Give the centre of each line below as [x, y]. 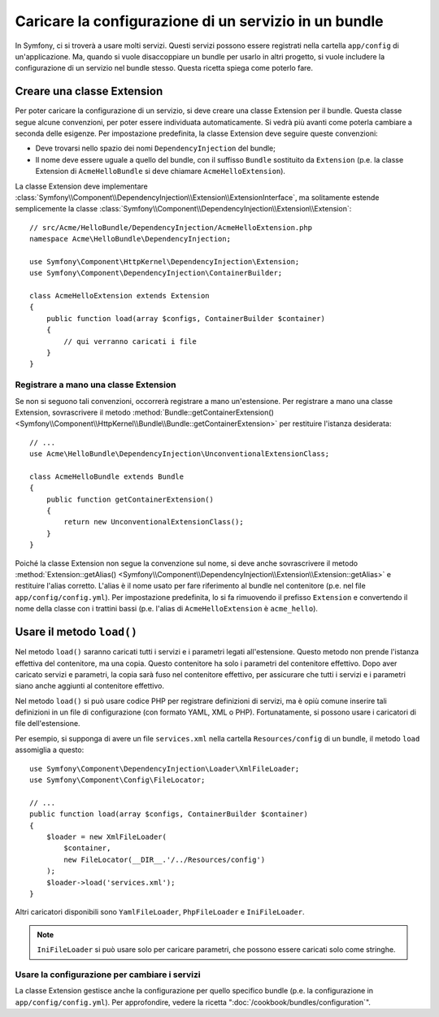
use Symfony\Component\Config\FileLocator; [117, 780]
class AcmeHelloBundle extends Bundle [107, 476]
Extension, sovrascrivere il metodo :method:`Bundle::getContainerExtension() [144, 412]
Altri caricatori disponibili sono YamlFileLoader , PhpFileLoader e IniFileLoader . [160, 912]
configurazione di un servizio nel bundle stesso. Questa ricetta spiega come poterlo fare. [164, 68]
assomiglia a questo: [50, 750]
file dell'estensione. [48, 724]
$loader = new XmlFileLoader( [106, 837]
